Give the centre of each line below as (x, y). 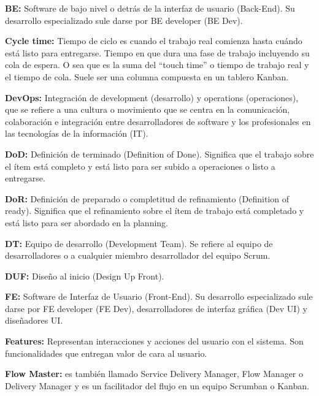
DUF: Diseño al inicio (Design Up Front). (85, 276)
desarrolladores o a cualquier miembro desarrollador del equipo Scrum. (138, 255)
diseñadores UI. (34, 320)
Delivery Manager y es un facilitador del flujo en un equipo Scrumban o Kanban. (157, 385)
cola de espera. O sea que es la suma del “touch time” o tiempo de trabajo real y (157, 65)
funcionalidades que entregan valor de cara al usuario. (106, 353)
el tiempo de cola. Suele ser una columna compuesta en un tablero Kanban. (147, 76)
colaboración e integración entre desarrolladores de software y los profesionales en (158, 121)
